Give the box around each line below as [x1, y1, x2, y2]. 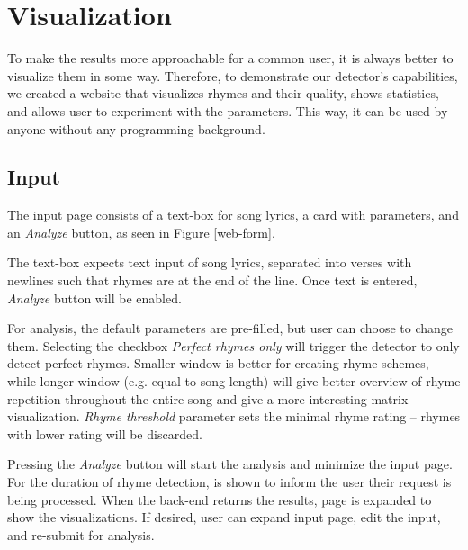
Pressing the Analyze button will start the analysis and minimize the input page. [7, 455, 453, 473]
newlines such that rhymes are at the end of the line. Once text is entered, [7, 271, 418, 290]
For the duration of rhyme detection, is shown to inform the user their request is [7, 473, 452, 491]
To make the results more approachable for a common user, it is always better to [7, 49, 454, 68]
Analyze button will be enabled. [7, 288, 182, 307]
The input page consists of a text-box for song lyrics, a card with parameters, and [7, 205, 459, 224]
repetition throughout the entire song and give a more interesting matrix [7, 389, 409, 408]
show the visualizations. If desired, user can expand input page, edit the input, [7, 508, 441, 527]
